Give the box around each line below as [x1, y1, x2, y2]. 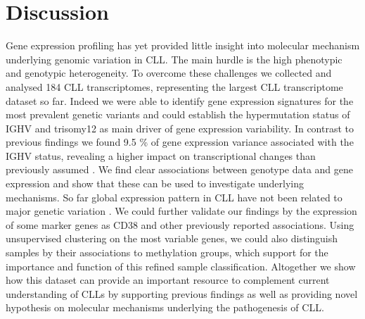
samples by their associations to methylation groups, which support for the [6, 245, 328, 260]
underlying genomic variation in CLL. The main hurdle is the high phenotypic [6, 51, 342, 66]
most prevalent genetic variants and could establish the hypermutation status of [6, 107, 350, 122]
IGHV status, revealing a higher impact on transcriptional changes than [6, 148, 316, 163]
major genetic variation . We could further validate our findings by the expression [6, 204, 357, 218]
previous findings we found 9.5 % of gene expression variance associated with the [6, 135, 354, 149]
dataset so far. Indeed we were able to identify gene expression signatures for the [6, 93, 354, 108]
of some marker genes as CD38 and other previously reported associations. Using [6, 217, 354, 232]
